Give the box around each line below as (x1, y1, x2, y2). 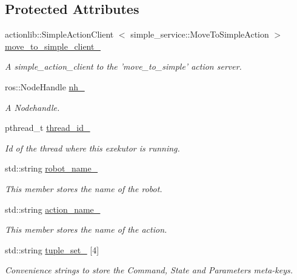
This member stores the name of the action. (5, 223, 167, 236)
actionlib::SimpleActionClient (5, 28, 114, 41)
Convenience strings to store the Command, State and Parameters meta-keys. (5, 264, 293, 276)
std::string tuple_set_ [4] (5, 243, 99, 256)
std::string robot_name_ (5, 162, 98, 175)
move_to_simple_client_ (5, 39, 101, 52)
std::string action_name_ (5, 202, 101, 215)
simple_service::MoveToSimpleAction (130, 28, 269, 41)
